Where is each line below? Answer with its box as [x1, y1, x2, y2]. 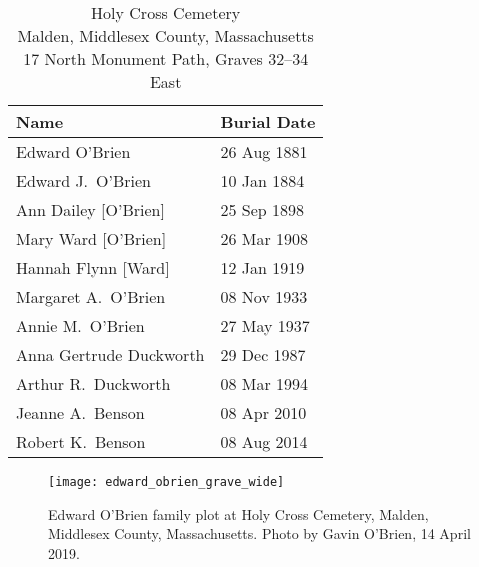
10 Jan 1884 [220, 169, 305, 192]
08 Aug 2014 [220, 430, 308, 453]
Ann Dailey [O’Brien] [16, 198, 165, 221]
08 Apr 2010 [220, 401, 307, 424]
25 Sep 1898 [220, 198, 305, 221]
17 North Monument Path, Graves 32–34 [23, 47, 309, 70]
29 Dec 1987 [220, 343, 306, 366]
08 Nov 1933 [220, 285, 308, 308]
